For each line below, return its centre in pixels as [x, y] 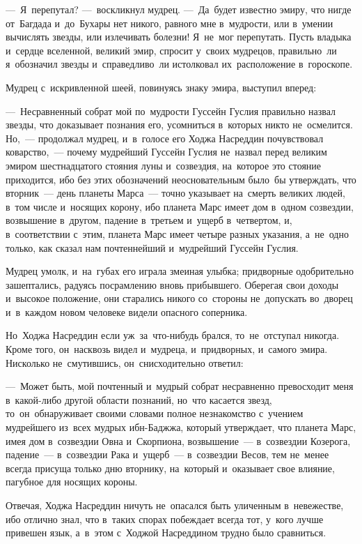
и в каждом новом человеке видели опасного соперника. [127, 311]
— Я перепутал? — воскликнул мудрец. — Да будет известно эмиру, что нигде [179, 9]
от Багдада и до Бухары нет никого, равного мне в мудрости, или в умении [170, 23]
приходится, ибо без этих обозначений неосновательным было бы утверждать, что [181, 179]
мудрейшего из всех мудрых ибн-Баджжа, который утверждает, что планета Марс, [181, 427]
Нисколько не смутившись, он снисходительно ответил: [125, 362]
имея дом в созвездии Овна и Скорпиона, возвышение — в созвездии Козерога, [178, 440]
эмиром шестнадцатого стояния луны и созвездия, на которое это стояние [164, 165]
